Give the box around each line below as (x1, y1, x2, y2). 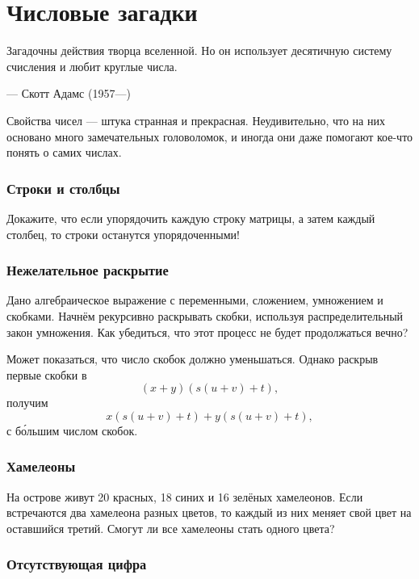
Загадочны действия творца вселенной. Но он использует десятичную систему (6, 42, 392, 59)
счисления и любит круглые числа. (6, 57, 178, 74)
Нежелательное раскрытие (6, 260, 169, 280)
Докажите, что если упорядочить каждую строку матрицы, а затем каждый (6, 209, 375, 226)
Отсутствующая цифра (6, 554, 147, 574)
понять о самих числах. (6, 144, 122, 161)
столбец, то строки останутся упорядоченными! (6, 225, 240, 242)
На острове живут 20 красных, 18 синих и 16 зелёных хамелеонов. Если (6, 488, 363, 505)
